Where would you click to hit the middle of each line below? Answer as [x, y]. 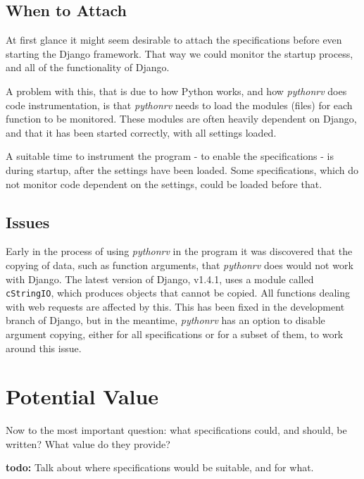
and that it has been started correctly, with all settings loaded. [141, 132]
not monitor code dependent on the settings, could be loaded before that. [164, 183]
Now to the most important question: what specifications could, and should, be [176, 430]
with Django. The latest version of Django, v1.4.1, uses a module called [160, 279]
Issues [28, 222]
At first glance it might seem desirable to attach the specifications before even [174, 40]
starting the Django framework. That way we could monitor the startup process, [180, 53]
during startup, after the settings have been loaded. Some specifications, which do [182, 169]
